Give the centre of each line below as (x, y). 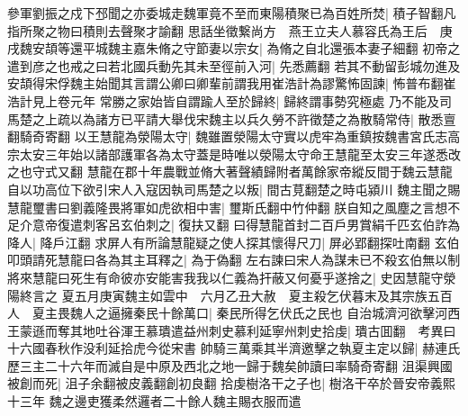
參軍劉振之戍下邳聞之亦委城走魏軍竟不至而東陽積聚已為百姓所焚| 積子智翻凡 (232, 13)
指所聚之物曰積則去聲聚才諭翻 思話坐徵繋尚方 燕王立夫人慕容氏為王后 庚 (230, 30)
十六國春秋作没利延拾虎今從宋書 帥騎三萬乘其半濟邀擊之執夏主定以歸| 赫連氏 (234, 348)
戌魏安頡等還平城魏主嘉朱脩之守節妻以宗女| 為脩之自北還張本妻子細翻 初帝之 (234, 48)
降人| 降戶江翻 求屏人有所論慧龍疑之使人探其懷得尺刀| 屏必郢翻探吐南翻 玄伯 (234, 242)
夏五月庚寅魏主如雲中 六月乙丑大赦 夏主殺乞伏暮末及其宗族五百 (257, 295)
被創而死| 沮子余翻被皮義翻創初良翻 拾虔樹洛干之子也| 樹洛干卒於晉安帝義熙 (231, 383)
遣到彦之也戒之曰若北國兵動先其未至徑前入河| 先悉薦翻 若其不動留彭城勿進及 (234, 65)
